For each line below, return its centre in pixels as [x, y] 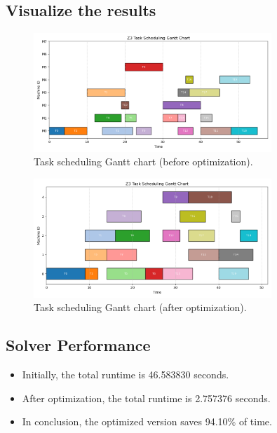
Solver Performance [78, 345]
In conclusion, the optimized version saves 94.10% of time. [147, 421]
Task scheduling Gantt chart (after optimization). [140, 307]
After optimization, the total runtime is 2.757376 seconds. [146, 398]
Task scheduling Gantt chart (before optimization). [143, 161]
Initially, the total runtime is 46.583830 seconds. [126, 374]
